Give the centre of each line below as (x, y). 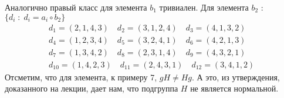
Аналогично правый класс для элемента (76, 7)
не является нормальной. (234, 88)
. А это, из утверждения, (236, 77)
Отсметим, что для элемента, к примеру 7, (81, 77)
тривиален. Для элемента (204, 7)
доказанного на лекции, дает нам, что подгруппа (92, 88)
